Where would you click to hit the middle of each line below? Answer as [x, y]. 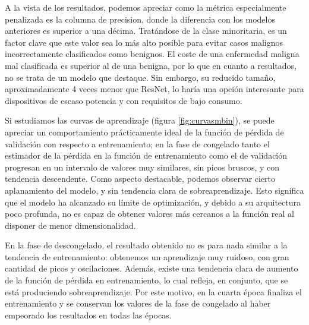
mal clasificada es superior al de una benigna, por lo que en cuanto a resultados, [151, 65]
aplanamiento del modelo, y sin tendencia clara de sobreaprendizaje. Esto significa [154, 190]
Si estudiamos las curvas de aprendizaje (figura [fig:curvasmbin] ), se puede [140, 120]
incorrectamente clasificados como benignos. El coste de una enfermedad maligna [152, 54]
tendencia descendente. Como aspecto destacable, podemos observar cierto [140, 179]
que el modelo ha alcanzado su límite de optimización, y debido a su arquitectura [153, 202]
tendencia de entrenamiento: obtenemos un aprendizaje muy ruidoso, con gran [147, 256]
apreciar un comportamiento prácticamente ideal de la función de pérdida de [144, 132]
